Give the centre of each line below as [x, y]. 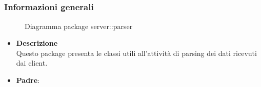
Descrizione [37, 43]
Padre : [28, 80]
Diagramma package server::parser [79, 26]
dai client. [32, 63]
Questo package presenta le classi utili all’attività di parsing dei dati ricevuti [136, 53]
